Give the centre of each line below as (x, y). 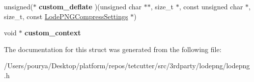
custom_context (53, 33)
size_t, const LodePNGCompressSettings (66, 16)
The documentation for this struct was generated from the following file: (113, 49)
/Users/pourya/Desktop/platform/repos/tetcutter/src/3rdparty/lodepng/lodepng (127, 66)
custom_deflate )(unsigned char (90, 6)
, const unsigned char (211, 6)
